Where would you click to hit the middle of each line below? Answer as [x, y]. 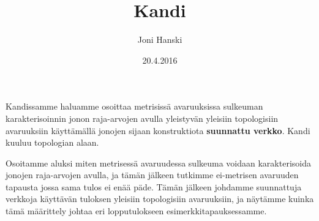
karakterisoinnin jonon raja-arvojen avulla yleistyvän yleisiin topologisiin [142, 118]
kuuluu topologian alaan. [52, 142]
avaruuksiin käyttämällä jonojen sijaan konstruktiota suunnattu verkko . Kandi [158, 130]
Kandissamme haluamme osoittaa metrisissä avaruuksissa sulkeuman [134, 106]
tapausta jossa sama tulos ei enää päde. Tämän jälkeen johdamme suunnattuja [154, 186]
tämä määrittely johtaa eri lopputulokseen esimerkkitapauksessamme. [136, 211]
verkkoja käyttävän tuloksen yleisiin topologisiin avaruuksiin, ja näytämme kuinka [160, 199]
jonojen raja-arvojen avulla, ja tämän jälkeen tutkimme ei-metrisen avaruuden [152, 175]
